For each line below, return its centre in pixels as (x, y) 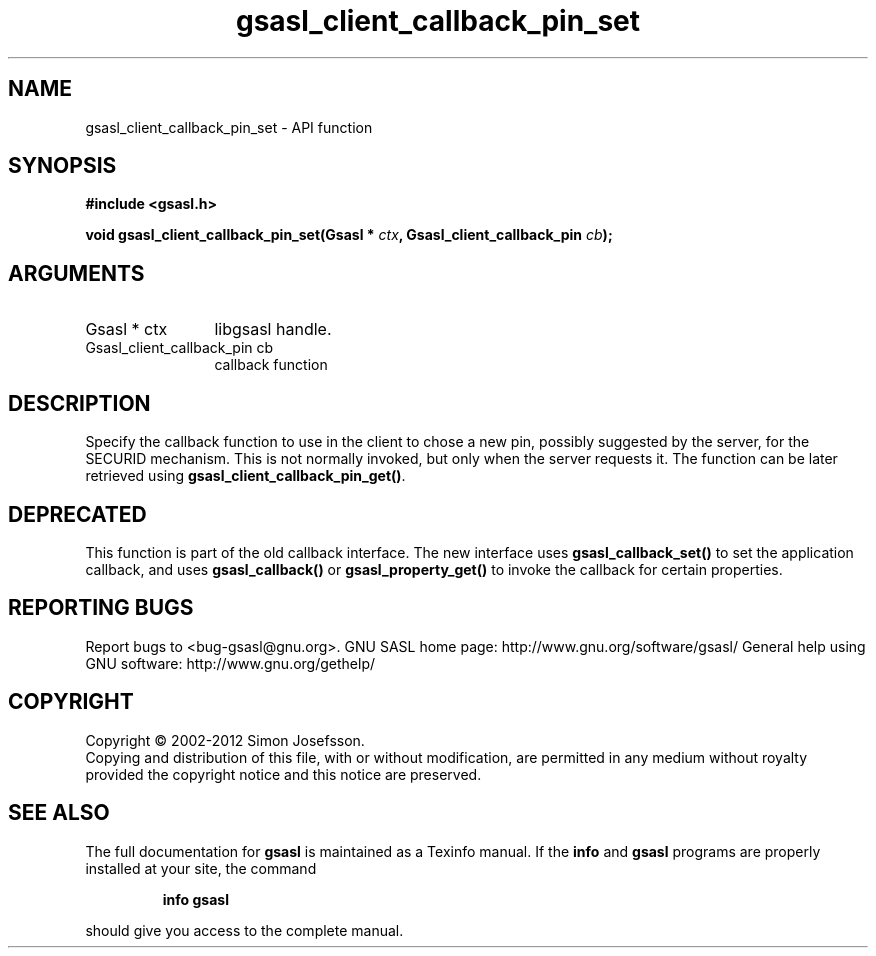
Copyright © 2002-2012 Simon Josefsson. (225, 740)
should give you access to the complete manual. (244, 930)
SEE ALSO (59, 813)
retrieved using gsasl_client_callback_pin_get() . (245, 476)
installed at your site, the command (201, 868)
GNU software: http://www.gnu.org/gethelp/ (230, 663)
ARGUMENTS (76, 273)
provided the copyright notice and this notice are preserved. (283, 774)
